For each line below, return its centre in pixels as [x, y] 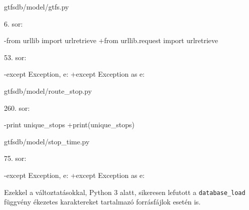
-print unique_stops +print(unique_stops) [69, 125]
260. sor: [17, 108]
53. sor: [15, 57]
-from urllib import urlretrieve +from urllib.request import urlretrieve [111, 40]
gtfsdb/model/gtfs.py [36, 7]
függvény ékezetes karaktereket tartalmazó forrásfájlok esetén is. [102, 202]
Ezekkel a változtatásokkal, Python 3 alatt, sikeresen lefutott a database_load [125, 192]
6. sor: [13, 23]
